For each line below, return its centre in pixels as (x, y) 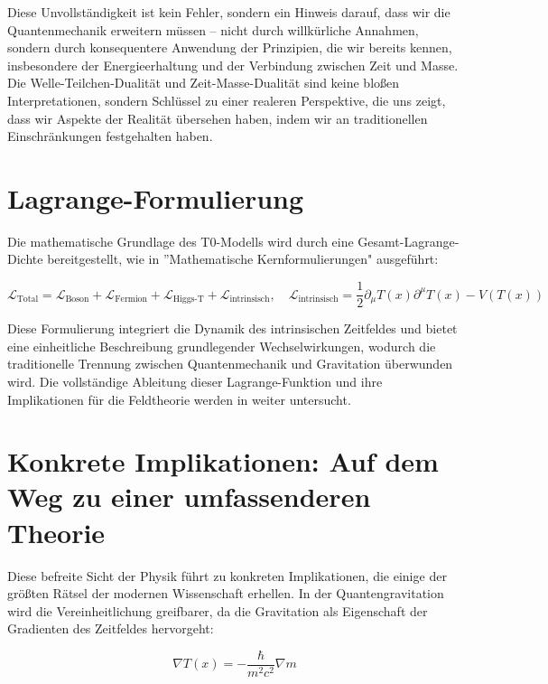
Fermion (131, 299)
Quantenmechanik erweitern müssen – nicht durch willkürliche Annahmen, (213, 29)
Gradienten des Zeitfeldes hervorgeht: (111, 628)
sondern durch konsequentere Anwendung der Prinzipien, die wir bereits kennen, (230, 47)
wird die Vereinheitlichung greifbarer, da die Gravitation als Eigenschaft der (218, 610)
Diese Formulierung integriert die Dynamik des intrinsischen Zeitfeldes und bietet (232, 328)
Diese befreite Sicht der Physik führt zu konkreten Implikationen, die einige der (227, 575)
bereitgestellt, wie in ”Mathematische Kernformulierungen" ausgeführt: (243, 259)
